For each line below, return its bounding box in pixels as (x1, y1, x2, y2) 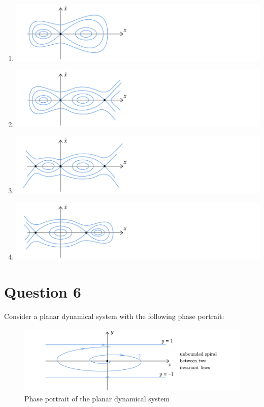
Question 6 (4, 281, 81, 302)
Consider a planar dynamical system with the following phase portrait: (4, 310, 224, 321)
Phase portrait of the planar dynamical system (24, 393, 170, 403)
